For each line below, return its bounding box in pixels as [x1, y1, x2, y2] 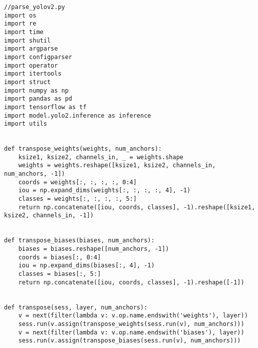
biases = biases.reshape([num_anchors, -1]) [18, 245, 169, 253]
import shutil [4, 37, 51, 44]
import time [4, 28, 44, 36]
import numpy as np [4, 87, 69, 94]
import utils [4, 120, 47, 128]
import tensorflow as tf [4, 103, 87, 111]
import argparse [4, 45, 58, 53]
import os [4, 12, 37, 19]
